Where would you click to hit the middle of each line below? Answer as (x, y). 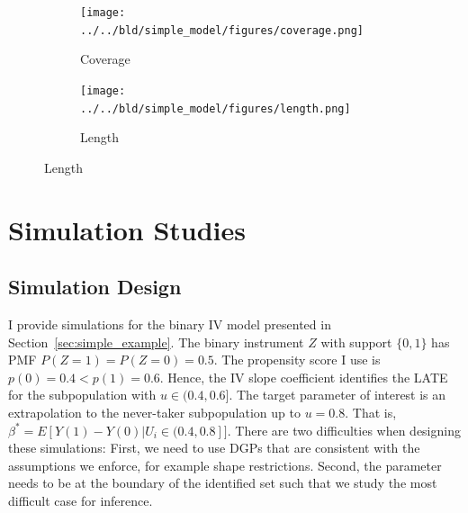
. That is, (371, 412)
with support (356, 342)
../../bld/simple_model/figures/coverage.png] (222, 30)
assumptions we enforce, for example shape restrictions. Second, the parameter (225, 465)
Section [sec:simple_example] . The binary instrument (156, 342)
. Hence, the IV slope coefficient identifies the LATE (304, 377)
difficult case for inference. (81, 500)
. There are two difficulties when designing (344, 430)
